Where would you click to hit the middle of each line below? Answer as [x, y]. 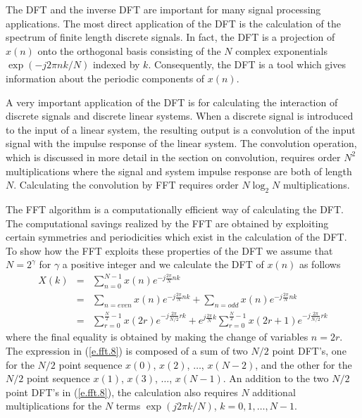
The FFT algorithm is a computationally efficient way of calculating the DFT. [175, 209]
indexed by [116, 64]
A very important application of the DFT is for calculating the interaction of [172, 102]
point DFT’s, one [309, 350]
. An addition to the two [276, 378]
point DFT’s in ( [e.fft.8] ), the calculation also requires [122, 392]
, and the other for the [304, 364]
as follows [320, 264]
